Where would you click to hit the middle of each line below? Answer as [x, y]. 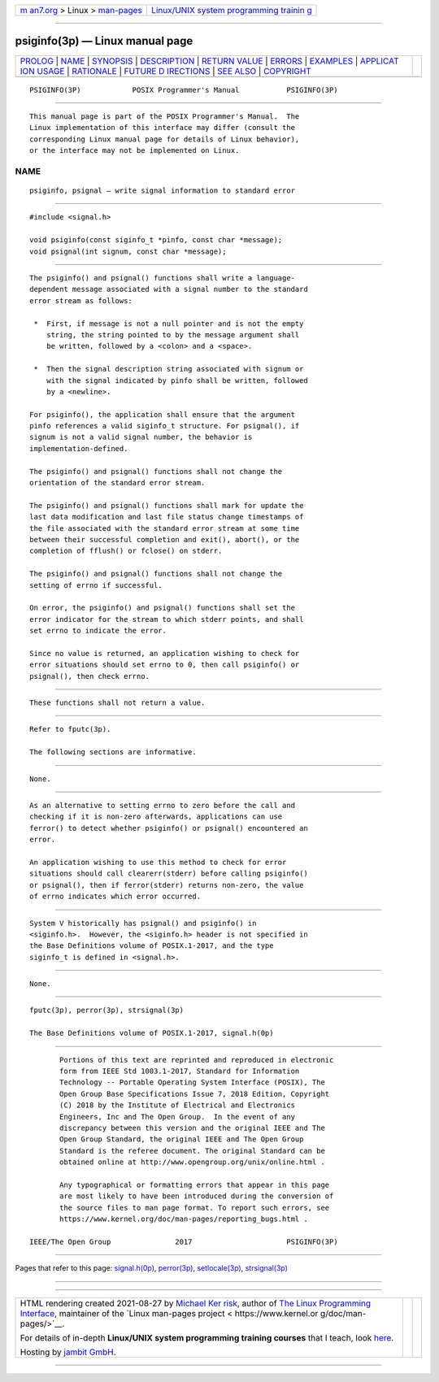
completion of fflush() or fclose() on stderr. [126, 551]
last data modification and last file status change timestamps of [167, 517]
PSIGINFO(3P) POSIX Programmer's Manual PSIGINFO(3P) [184, 90]
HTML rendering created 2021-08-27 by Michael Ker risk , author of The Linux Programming [196, 1303]
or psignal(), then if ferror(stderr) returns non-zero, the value [167, 885]
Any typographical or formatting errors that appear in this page [195, 1184]
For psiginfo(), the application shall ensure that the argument [163, 414]
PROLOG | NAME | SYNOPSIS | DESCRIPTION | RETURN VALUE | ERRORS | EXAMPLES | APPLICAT [209, 61]
